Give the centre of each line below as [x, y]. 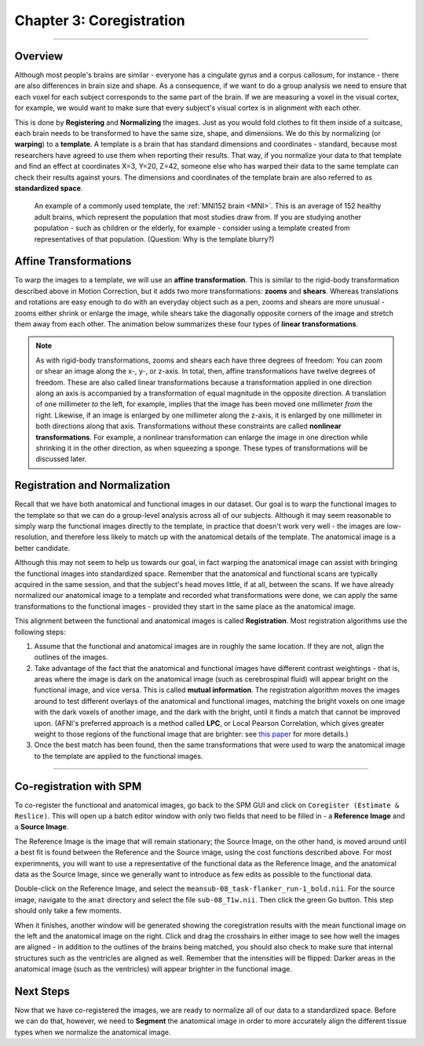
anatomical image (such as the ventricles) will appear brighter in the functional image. [153, 969]
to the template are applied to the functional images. [119, 756]
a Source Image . [42, 827]
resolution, [32, 537]
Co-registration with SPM [78, 786]
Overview [39, 56]
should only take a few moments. [68, 911]
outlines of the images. [71, 657]
